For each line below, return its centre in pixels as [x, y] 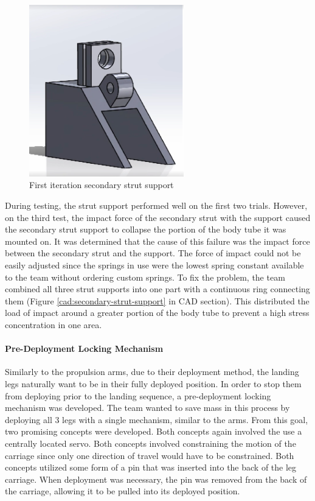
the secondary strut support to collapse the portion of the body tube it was [146, 229]
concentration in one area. [54, 325]
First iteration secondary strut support [102, 185]
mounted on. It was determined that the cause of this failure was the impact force [157, 241]
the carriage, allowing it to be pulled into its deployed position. [123, 491]
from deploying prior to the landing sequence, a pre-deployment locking [138, 395]
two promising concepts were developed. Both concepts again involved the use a [154, 431]
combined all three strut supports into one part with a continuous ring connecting [157, 289]
